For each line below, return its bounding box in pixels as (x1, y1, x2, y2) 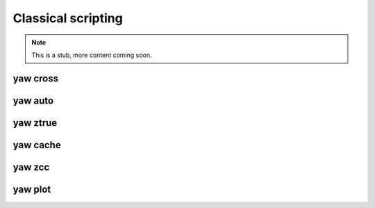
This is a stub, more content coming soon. (31, 51, 152, 59)
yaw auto (12, 95, 54, 106)
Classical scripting (12, 10, 123, 26)
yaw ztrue (12, 117, 58, 129)
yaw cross (12, 72, 59, 84)
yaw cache (12, 139, 62, 151)
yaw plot (12, 183, 51, 195)
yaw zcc (12, 161, 50, 173)
